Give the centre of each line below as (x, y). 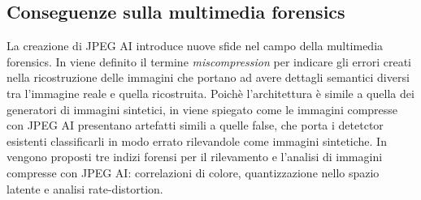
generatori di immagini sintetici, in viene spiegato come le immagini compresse (202, 109)
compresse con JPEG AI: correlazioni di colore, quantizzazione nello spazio (193, 172)
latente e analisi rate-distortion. (85, 188)
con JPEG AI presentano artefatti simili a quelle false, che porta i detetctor (195, 125)
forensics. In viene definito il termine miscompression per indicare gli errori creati (209, 61)
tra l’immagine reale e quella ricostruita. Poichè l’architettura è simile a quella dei (210, 93)
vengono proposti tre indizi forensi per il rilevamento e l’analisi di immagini (195, 157)
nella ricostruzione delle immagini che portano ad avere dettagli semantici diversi (208, 77)
